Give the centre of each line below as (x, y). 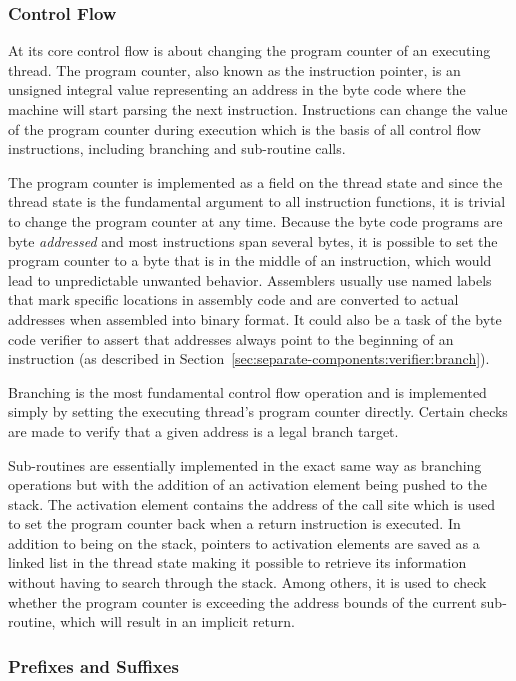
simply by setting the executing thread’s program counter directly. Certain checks (258, 411)
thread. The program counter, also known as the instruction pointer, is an (234, 69)
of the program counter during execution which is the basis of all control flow (244, 128)
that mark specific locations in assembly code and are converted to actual (233, 299)
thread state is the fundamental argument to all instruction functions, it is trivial (257, 201)
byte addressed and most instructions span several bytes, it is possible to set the (253, 240)
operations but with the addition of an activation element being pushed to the (247, 484)
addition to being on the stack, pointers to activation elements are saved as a (244, 542)
